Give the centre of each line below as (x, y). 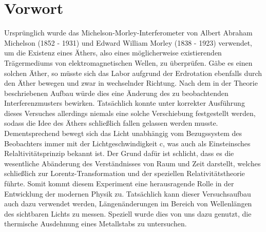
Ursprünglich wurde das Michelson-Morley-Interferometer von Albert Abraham (128, 33)
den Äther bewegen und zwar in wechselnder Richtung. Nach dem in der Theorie (131, 83)
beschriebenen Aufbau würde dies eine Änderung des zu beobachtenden (116, 93)
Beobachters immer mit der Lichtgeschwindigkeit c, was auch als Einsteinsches (127, 143)
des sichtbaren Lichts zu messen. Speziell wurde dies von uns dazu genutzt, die (128, 213)
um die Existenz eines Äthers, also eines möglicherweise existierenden (113, 53)
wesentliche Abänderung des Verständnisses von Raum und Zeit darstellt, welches (132, 163)
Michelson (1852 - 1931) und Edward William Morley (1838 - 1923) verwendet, (128, 42)
